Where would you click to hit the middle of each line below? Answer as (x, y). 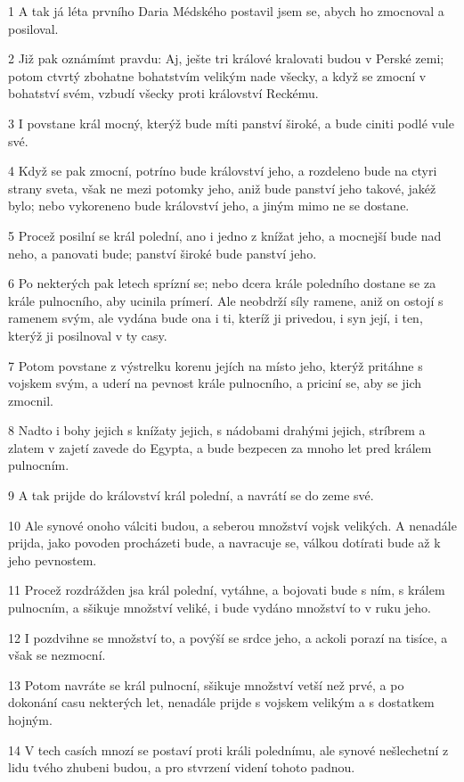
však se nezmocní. (57, 655)
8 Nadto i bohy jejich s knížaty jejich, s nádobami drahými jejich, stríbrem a (217, 430)
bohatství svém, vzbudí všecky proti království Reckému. (163, 93)
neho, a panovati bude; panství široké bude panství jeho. (163, 253)
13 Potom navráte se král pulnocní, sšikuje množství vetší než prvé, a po (206, 684)
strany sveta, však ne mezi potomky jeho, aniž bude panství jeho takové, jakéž (222, 188)
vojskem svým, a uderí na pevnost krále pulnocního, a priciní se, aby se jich (215, 383)
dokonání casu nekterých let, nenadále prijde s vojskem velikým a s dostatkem (221, 702)
